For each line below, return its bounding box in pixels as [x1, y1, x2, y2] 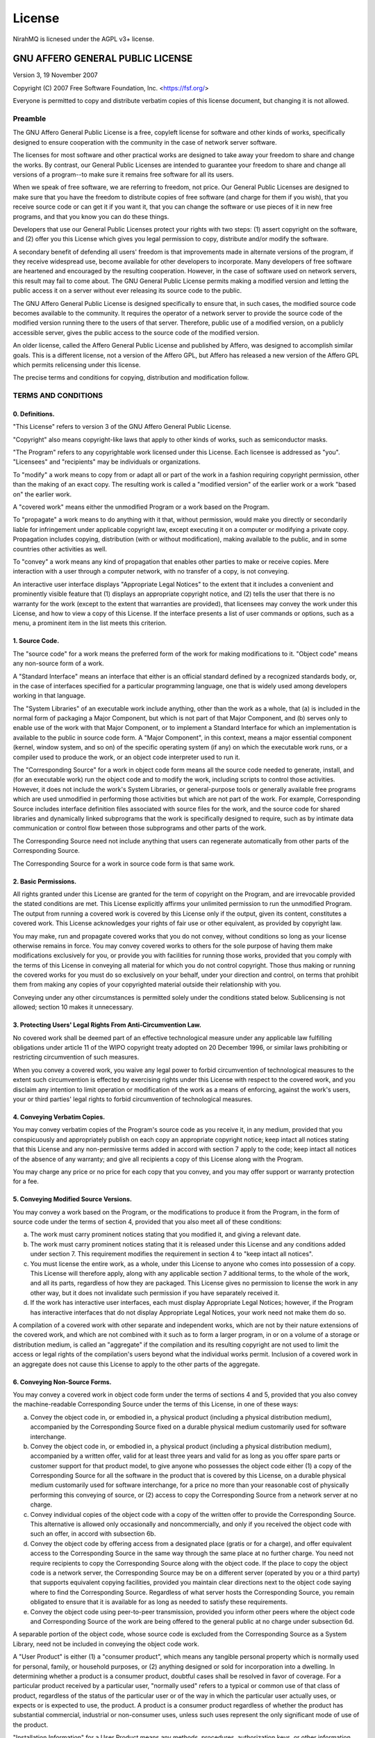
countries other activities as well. [12, 544, 108, 553]
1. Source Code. [12, 637, 60, 645]
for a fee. [12, 1177, 40, 1185]
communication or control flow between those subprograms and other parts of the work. [12, 824, 267, 832]
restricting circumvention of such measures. [12, 1053, 140, 1062]
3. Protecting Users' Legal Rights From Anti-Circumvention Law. [12, 1021, 201, 1029]
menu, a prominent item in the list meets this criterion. [12, 619, 167, 627]
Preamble [12, 114, 47, 123]
